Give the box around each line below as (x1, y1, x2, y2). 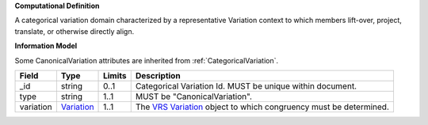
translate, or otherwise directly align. (14, 26, 135, 36)
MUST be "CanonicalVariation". (135, 91, 253, 102)
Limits (103, 70, 127, 81)
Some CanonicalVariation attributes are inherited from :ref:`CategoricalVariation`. (14, 55, 279, 65)
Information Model (14, 41, 78, 51)
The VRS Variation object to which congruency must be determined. (135, 101, 390, 112)
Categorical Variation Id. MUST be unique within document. (135, 80, 357, 91)
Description (135, 70, 182, 81)
